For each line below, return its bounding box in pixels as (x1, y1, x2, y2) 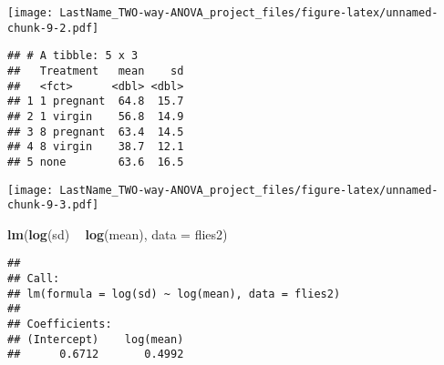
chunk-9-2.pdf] (7, 21, 99, 35)
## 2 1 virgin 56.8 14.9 (7, 109, 184, 123)
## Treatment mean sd (7, 64, 184, 77)
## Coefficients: (7, 318, 112, 331)
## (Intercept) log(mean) (7, 332, 184, 346)
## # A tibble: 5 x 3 (7, 49, 139, 63)
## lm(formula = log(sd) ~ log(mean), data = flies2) (7, 287, 341, 300)
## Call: (7, 272, 60, 286)
